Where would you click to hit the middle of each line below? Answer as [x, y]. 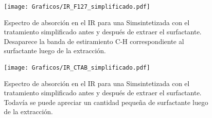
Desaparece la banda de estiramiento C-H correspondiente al [94, 41]
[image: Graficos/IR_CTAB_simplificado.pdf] [77, 68]
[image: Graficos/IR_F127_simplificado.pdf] [77, 7]
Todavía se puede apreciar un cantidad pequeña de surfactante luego [106, 102]
